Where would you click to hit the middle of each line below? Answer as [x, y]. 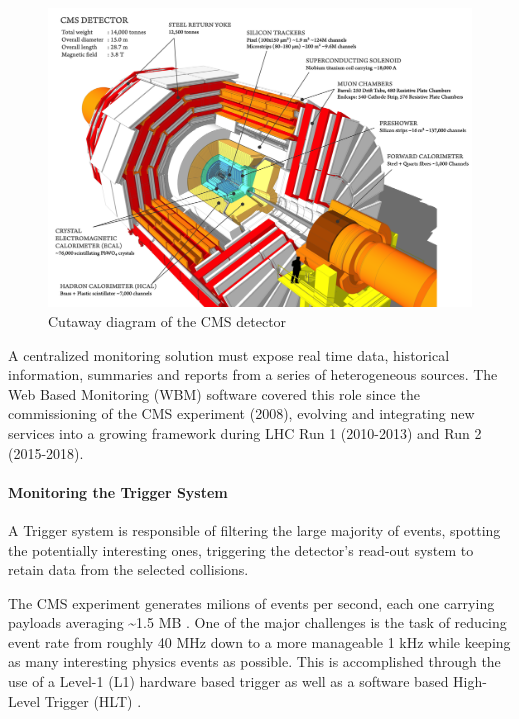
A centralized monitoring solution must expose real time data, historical [229, 354]
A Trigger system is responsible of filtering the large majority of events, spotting [254, 529]
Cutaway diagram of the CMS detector [167, 320]
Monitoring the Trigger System [118, 491]
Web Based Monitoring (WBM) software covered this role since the [214, 393]
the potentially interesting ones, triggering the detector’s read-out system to [241, 549]
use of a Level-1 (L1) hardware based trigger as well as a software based [228, 681]
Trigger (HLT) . [93, 700]
